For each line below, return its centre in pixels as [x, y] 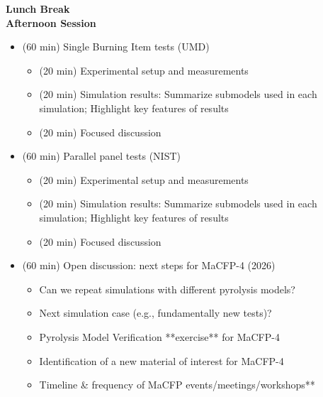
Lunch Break [38, 9]
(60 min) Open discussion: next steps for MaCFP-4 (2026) [149, 265]
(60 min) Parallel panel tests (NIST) [102, 156]
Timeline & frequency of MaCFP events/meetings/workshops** [177, 385]
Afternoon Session [51, 22]
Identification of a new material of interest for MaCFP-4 [161, 360]
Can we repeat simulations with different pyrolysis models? [167, 289]
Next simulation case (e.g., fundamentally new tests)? [155, 313]
